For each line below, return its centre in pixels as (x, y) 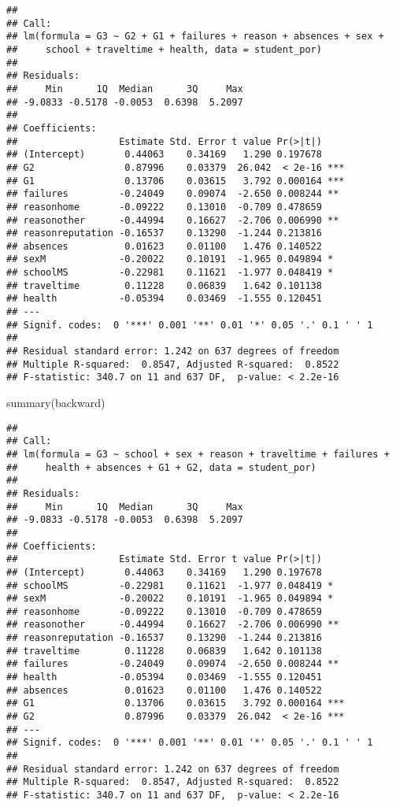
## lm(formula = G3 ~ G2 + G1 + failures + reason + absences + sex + (195, 37)
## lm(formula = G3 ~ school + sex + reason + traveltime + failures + (198, 454)
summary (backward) (56, 403)
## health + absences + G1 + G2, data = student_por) (161, 467)
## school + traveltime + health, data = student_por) (164, 49)
